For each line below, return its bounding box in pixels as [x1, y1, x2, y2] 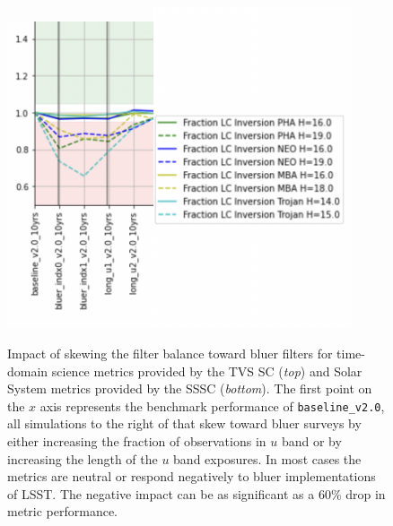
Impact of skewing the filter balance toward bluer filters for [7, 344, 333, 363]
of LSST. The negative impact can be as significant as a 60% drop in [7, 484, 386, 503]
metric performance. [7, 502, 118, 521]
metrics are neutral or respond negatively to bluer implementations [7, 467, 376, 486]
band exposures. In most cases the [173, 449, 362, 468]
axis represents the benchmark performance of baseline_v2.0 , [39, 396, 385, 415]
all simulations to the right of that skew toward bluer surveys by [7, 414, 362, 433]
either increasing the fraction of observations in [7, 432, 266, 451]
